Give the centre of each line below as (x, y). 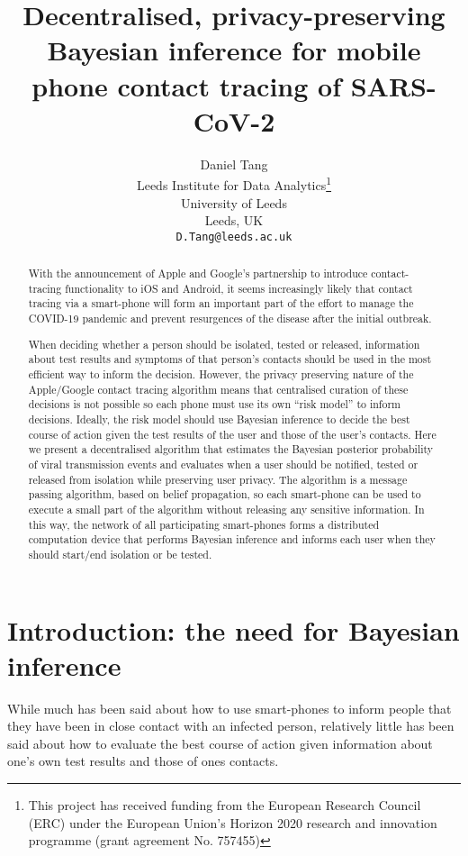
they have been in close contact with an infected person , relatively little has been (231, 726)
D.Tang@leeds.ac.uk (234, 237)
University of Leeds (234, 202)
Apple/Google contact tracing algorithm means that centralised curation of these (218, 389)
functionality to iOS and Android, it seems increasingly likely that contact (239, 288)
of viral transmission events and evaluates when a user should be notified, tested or (223, 464)
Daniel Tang (234, 164)
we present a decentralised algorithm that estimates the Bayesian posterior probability (231, 449)
